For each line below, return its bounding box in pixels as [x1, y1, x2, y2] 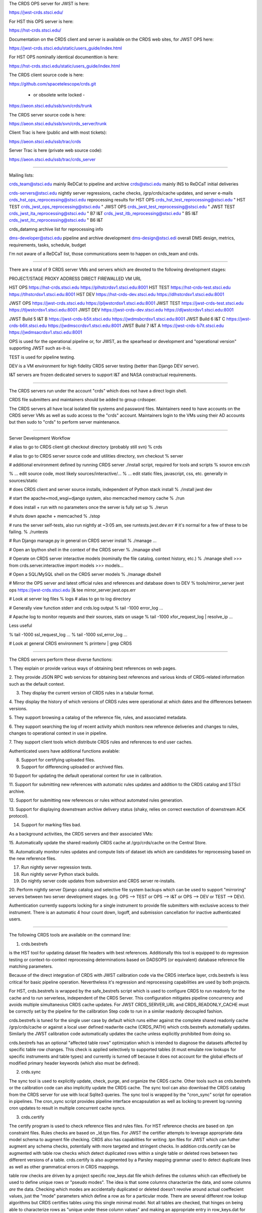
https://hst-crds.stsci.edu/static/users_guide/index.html [9, 63, 120, 69]
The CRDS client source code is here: [9, 72, 84, 78]
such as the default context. [9, 681, 65, 687]
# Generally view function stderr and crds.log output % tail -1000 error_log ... [9, 605, 164, 611]
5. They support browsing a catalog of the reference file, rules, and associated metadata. [9, 715, 187, 721]
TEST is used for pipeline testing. [9, 354, 75, 360]
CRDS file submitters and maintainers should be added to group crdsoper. [9, 397, 157, 403]
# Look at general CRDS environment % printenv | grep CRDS [9, 640, 132, 646]
